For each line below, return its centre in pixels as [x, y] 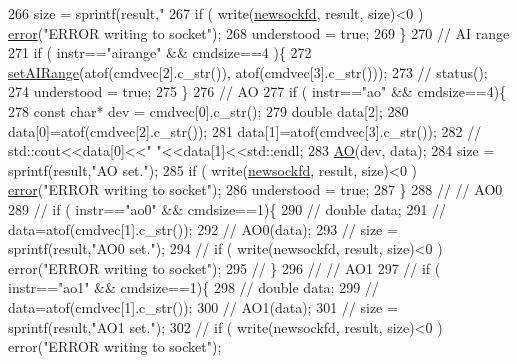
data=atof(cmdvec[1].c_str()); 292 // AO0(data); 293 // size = [203, 228]
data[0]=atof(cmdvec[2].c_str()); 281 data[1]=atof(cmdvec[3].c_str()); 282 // [245, 130]
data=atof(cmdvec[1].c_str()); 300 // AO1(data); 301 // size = [203, 306]
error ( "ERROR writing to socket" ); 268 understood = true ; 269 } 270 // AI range [259, 32]
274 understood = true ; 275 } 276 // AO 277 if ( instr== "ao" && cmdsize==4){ [257, 91]
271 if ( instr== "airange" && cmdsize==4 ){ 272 [160, 52]
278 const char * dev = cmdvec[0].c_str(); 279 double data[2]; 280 [208, 110]
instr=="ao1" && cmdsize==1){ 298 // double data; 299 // [193, 287]
